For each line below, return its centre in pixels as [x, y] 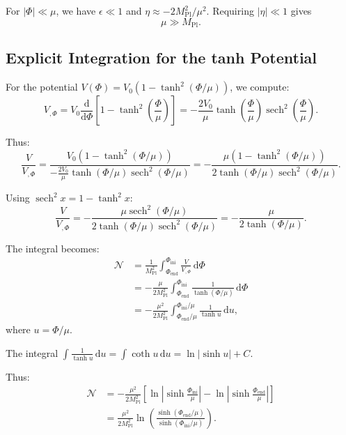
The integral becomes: [53, 248]
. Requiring [230, 10]
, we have [76, 10]
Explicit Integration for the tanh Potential [162, 58]
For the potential [42, 87]
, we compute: [260, 87]
